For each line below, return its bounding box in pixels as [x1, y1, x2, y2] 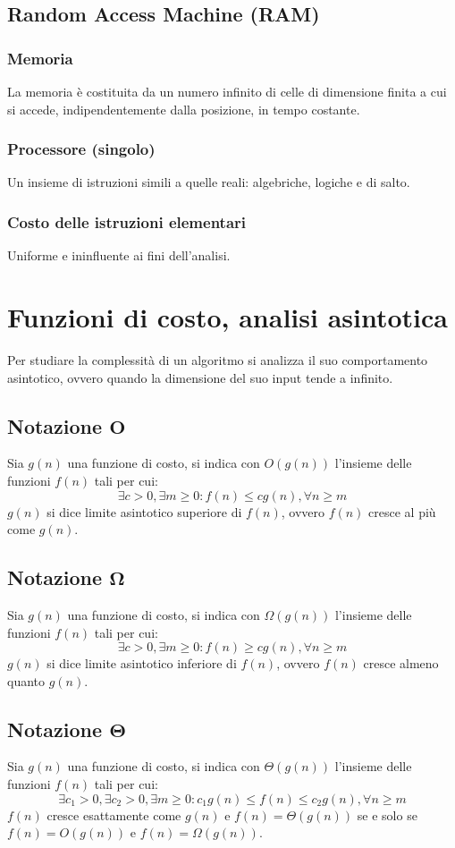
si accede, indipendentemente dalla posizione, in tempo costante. [7, 99, 360, 118]
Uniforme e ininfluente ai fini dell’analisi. [7, 246, 231, 265]
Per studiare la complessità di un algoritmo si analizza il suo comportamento [7, 350, 428, 369]
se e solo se [357, 805, 417, 824]
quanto [7, 671, 46, 690]
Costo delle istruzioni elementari [7, 210, 247, 233]
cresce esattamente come [46, 805, 181, 824]
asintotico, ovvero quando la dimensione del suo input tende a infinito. [7, 368, 393, 386]
